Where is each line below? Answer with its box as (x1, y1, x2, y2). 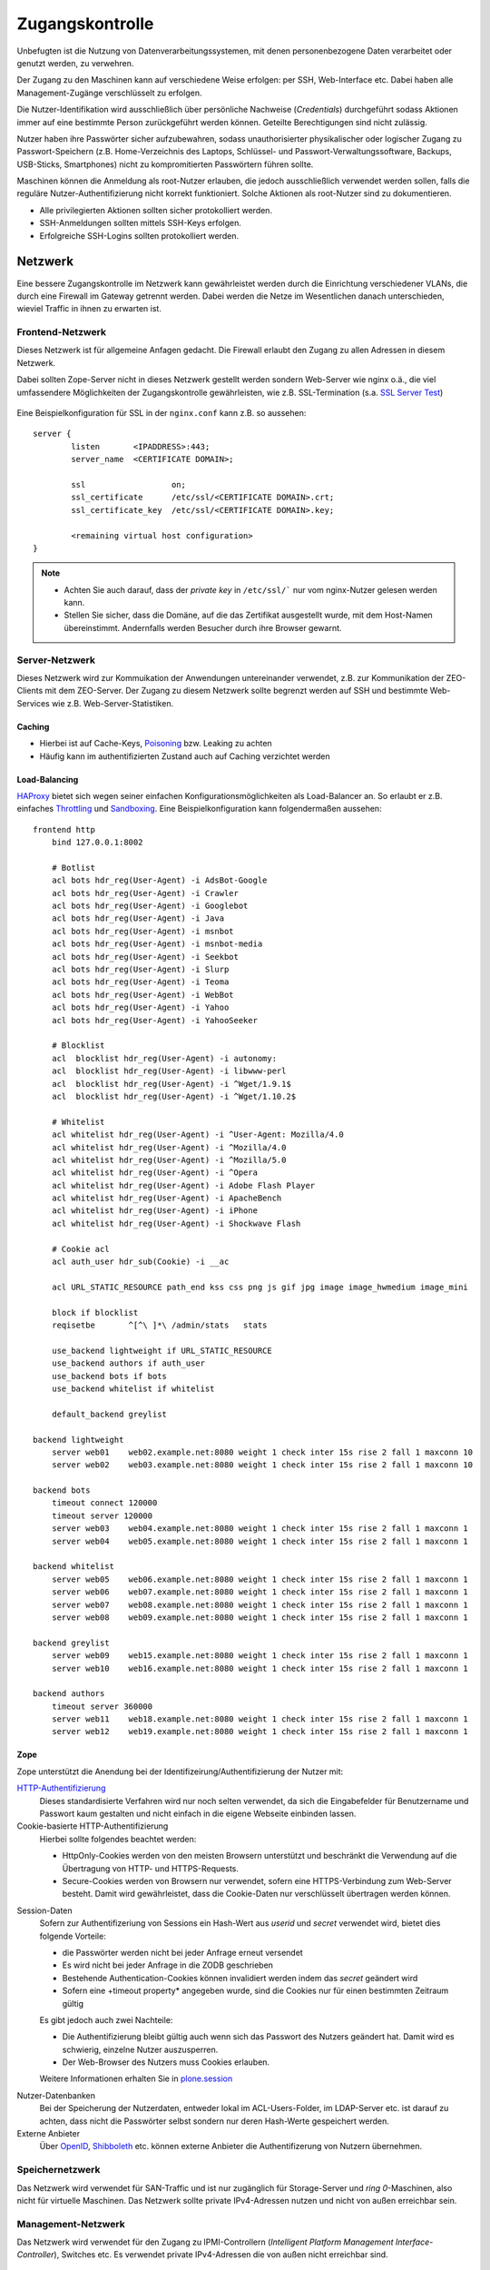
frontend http (33, 824, 95, 834)
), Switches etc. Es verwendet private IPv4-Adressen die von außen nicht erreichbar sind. (54, 2249, 389, 2260)
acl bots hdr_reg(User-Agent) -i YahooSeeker (51, 1015, 259, 1025)
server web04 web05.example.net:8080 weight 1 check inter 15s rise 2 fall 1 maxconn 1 (51, 1535, 469, 1546)
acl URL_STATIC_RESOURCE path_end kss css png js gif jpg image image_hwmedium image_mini (51, 1281, 469, 1292)
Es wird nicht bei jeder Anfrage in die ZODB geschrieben (62, 1959, 274, 1970)
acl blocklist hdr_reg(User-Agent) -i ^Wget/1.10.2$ (51, 1091, 297, 1101)
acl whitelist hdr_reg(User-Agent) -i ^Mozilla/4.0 (51, 1142, 287, 1152)
